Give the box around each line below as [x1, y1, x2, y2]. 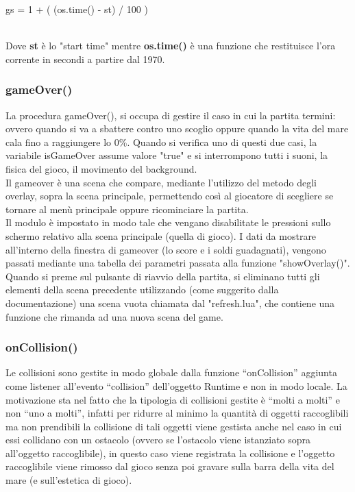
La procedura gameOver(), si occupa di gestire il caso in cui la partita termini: [5, 108, 336, 122]
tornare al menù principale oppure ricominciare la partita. [5, 201, 249, 216]
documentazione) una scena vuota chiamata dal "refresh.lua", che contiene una [5, 295, 335, 310]
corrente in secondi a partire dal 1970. [5, 51, 165, 66]
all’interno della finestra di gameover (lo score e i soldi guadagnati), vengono [5, 242, 326, 256]
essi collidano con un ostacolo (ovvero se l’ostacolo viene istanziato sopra [5, 432, 311, 447]
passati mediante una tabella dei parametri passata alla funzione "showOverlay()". [5, 256, 350, 270]
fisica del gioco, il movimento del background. [5, 161, 197, 175]
